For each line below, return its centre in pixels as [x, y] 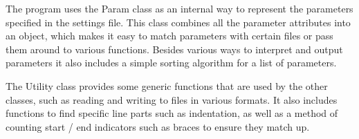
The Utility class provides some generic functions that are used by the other [167, 85]
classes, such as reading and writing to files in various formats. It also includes [172, 99]
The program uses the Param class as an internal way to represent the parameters [179, 8]
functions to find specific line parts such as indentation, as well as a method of [172, 113]
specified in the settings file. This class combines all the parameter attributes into [178, 22]
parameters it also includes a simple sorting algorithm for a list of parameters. [171, 63]
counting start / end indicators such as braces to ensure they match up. [158, 126]
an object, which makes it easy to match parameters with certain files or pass [169, 36]
